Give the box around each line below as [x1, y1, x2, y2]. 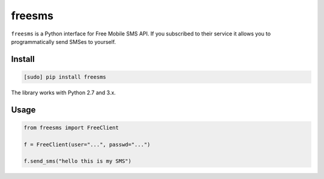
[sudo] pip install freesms [23, 73, 106, 80]
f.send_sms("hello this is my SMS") [23, 158, 132, 165]
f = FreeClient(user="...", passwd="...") [23, 141, 151, 148]
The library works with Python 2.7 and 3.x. [11, 89, 116, 96]
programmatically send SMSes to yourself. [11, 38, 116, 45]
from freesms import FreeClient [23, 124, 119, 131]
